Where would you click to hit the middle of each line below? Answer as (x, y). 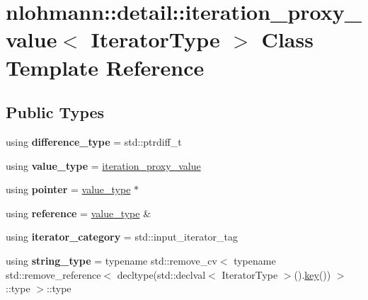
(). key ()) (312, 274)
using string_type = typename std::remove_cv (111, 260)
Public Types (55, 112)
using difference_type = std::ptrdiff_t (94, 141)
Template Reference (105, 67)
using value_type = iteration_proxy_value (103, 165)
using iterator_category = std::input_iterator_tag (122, 237)
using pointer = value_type (68, 189)
